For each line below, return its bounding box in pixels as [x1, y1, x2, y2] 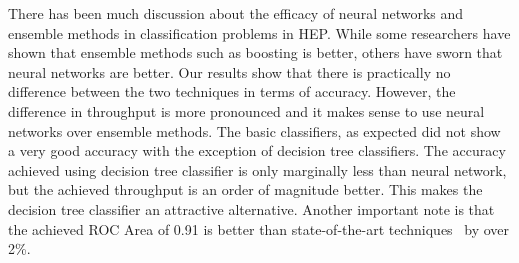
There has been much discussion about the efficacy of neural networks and [8, 3, 464, 23]
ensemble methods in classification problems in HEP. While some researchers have [8, 22, 511, 43]
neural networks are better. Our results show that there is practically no [8, 61, 451, 82]
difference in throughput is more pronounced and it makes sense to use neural [8, 100, 485, 121]
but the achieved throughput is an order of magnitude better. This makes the [8, 179, 483, 200]
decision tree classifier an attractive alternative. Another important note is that [8, 198, 495, 219]
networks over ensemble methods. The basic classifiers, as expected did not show [8, 120, 501, 141]
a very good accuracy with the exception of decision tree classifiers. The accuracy [8, 140, 506, 161]
